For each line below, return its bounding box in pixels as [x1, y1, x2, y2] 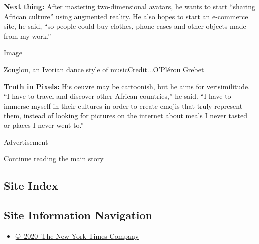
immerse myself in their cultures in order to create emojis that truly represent [4, 100, 243, 111]
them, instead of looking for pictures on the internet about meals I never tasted [4, 110, 247, 121]
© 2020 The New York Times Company [15, 230, 139, 241]
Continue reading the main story [4, 153, 104, 164]
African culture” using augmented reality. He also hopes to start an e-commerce [4, 11, 248, 21]
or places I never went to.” [4, 120, 84, 130]
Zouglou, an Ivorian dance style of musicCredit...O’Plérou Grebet [4, 64, 204, 74]
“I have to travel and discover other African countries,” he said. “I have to [4, 91, 231, 101]
